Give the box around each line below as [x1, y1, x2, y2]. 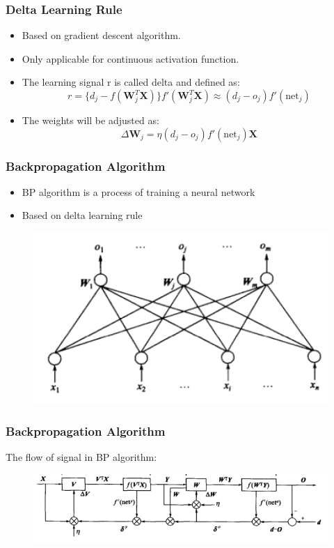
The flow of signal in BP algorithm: [6, 450, 157, 464]
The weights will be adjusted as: [22, 113, 159, 127]
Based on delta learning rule [22, 208, 143, 222]
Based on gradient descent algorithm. [22, 28, 181, 43]
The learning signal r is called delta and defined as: [22, 75, 240, 89]
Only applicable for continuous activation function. [22, 51, 239, 66]
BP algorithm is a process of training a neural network [22, 184, 255, 199]
